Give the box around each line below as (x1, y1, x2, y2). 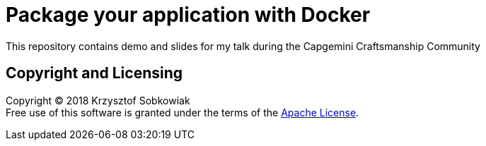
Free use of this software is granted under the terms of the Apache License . (6, 106, 359, 118)
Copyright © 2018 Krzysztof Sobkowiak (6, 94, 190, 107)
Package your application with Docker (6, 3, 371, 27)
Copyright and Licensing (6, 64, 183, 83)
